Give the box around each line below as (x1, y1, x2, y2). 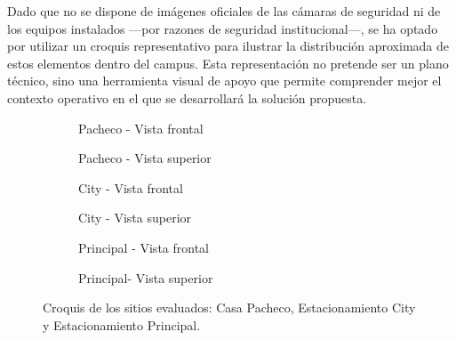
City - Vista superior (78, 208, 192, 227)
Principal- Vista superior (78, 268, 213, 287)
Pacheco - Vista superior (78, 149, 212, 167)
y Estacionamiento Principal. (43, 315, 201, 334)
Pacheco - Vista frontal (78, 118, 204, 137)
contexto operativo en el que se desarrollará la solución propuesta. (7, 88, 367, 107)
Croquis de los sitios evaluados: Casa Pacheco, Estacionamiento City (43, 298, 416, 317)
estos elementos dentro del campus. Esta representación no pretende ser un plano (7, 53, 449, 72)
